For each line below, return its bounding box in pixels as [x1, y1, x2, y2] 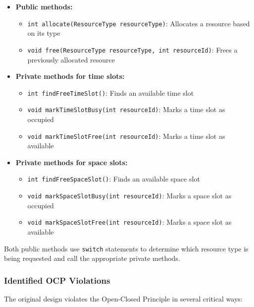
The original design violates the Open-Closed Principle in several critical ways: [4, 294, 243, 304]
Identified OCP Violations [4, 274, 110, 286]
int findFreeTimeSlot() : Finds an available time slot [27, 87, 194, 98]
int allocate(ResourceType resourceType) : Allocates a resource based [27, 18, 250, 28]
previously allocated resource [27, 54, 115, 64]
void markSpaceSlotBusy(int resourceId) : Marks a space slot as [27, 190, 232, 201]
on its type [27, 28, 60, 38]
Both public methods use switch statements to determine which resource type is [4, 243, 249, 253]
